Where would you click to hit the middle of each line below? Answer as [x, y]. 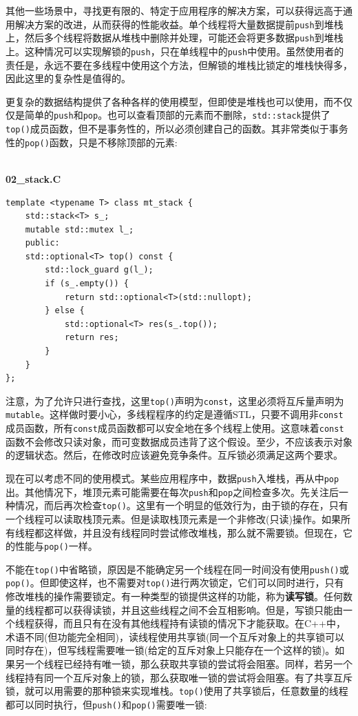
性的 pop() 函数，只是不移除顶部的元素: [92, 142]
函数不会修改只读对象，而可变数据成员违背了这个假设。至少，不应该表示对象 [179, 441]
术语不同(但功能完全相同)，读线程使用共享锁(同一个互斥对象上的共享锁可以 [175, 636]
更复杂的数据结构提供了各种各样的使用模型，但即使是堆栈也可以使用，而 [169, 101]
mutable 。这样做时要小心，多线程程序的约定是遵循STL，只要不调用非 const [175, 414]
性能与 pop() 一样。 [56, 546]
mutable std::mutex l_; [80, 229]
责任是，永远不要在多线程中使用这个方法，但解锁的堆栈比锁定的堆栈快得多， [179, 64]
